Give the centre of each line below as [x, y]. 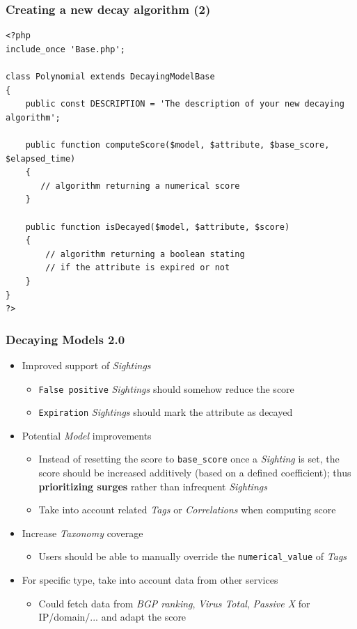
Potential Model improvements [87, 435]
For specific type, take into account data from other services [150, 580]
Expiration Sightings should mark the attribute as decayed [166, 412]
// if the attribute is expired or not [138, 268]
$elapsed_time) [41, 158]
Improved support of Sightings [86, 365]
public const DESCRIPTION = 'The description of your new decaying [185, 104]
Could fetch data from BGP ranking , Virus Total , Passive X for [174, 603]
